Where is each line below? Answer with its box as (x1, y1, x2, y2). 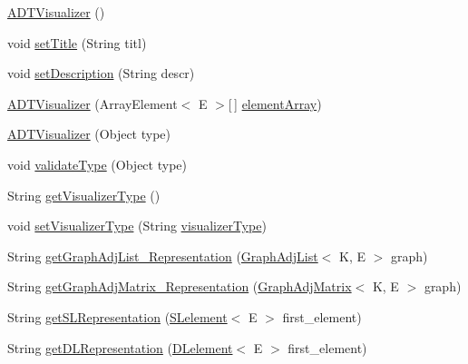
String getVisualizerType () (7, 185, 161, 204)
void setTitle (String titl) (7, 33, 147, 52)
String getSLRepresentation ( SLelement (7, 307, 228, 326)
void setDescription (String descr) (7, 64, 195, 83)
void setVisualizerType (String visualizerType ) (7, 216, 267, 235)
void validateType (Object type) (7, 154, 187, 173)
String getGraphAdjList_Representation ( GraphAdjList (7, 246, 318, 265)
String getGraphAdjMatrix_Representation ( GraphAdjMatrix (7, 277, 352, 296)
